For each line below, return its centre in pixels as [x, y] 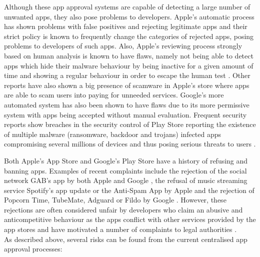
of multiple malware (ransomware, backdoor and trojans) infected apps [113, 134]
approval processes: [33, 249]
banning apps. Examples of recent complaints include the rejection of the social [125, 170]
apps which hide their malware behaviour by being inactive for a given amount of [129, 65]
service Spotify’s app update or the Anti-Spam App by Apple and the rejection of [129, 190]
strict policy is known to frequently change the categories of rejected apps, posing [129, 36]
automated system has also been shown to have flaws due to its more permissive [127, 104]
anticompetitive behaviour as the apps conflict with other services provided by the [130, 219]
